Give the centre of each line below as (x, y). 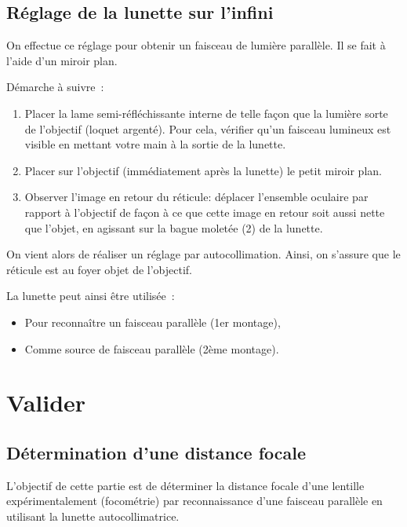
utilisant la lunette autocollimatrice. (93, 516)
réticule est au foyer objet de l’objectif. (99, 269)
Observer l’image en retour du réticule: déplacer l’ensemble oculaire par (196, 197)
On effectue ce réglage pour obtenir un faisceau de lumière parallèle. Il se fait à (196, 45)
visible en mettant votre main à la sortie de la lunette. (155, 144)
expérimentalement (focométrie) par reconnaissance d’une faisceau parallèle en (194, 501)
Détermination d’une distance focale (156, 452)
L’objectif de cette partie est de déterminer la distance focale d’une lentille (185, 485)
